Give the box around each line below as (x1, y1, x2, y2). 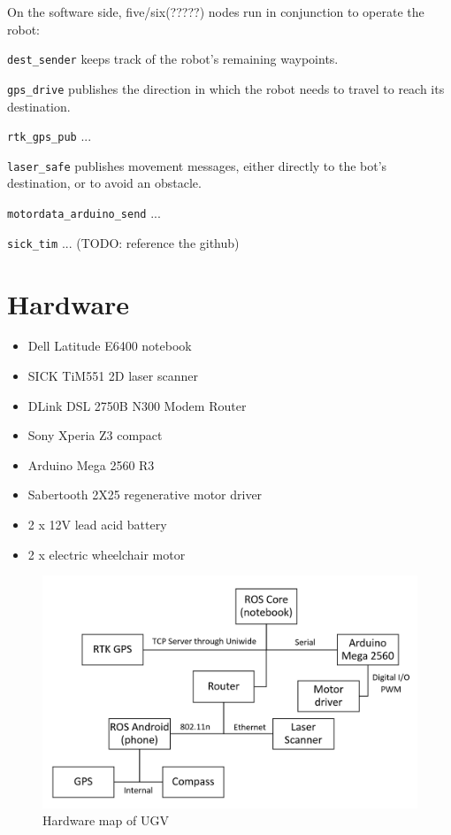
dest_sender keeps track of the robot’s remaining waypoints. (7, 50, 339, 68)
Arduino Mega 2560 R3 (27, 455, 155, 474)
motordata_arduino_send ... (7, 204, 161, 221)
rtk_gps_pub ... (7, 127, 92, 145)
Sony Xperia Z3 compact (27, 426, 163, 445)
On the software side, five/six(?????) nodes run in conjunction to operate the (7, 3, 424, 20)
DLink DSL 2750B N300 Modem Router (27, 396, 247, 414)
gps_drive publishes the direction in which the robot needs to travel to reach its (7, 79, 445, 97)
